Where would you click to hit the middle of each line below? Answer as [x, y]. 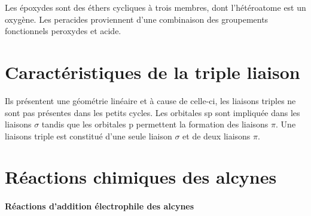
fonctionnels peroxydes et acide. [63, 31]
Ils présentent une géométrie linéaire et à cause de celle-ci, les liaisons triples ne [150, 100]
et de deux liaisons [217, 136]
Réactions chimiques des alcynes [141, 177]
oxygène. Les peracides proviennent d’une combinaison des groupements [137, 19]
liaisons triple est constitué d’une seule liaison [89, 136]
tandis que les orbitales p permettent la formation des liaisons [155, 124]
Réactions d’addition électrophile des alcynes [100, 206]
